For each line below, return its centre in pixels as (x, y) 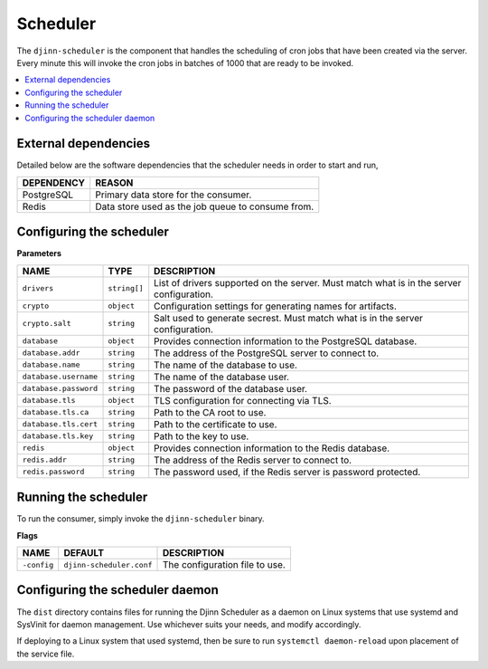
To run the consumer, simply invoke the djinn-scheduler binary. (141, 519)
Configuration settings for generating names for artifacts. (276, 306)
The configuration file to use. (225, 564)
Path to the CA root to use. (210, 412)
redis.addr (45, 460)
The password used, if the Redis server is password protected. (287, 472)
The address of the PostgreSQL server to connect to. (267, 353)
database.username (60, 377)
